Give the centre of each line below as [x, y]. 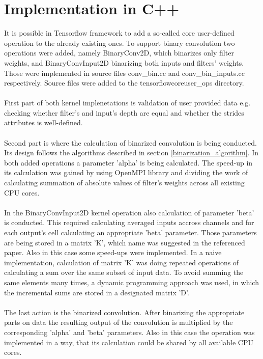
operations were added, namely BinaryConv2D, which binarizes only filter [119, 53]
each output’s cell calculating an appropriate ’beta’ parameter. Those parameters [130, 232]
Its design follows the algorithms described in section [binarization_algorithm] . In [131, 153]
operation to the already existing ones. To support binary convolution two [120, 43]
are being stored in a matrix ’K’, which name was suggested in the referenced [125, 242]
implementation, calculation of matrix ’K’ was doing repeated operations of [122, 262]
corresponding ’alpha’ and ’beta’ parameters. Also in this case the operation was [129, 332]
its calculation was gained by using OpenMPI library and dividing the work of [126, 172]
